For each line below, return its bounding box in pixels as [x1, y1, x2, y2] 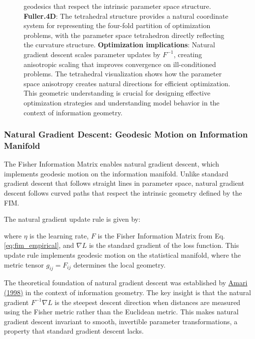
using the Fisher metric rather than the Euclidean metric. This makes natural [4, 306, 239, 317]
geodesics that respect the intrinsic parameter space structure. [24, 1, 211, 11]
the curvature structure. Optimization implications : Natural [24, 39, 215, 50]
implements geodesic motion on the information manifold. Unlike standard [4, 168, 228, 178]
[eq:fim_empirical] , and [4, 240, 74, 250]
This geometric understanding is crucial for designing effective [24, 88, 211, 98]
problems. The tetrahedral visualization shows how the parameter [24, 68, 222, 79]
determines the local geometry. [73, 259, 166, 270]
